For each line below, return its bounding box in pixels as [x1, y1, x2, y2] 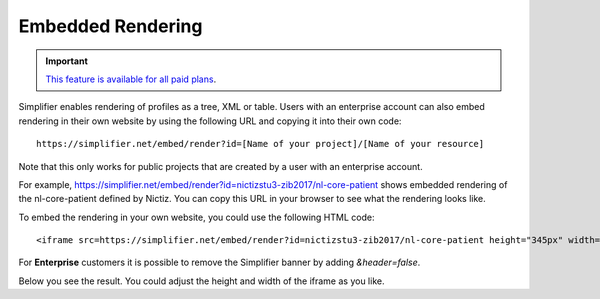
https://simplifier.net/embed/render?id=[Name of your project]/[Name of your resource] [36, 138, 485, 150]
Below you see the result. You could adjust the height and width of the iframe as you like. [18, 275, 385, 287]
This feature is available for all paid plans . [45, 73, 217, 85]
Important [45, 55, 89, 67]
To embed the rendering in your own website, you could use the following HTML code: [18, 211, 375, 223]
